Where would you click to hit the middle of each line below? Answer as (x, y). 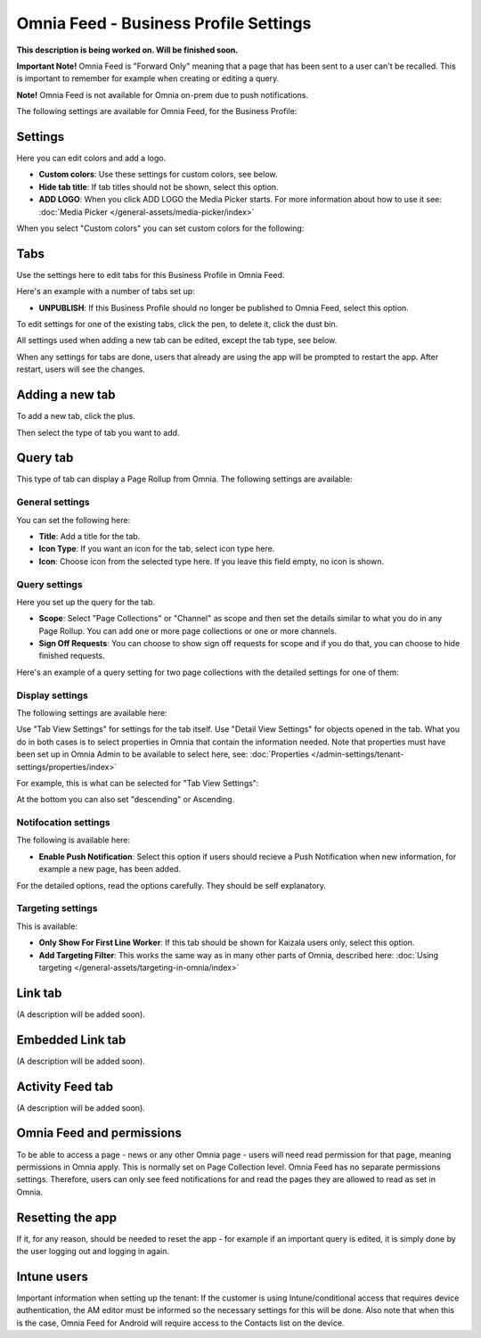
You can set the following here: (73, 520)
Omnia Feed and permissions (99, 1133)
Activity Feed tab (65, 1086)
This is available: (47, 926)
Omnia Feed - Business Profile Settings (164, 23)
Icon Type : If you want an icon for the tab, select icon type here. (157, 549)
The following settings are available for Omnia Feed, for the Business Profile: (157, 111)
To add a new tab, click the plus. (76, 416)
